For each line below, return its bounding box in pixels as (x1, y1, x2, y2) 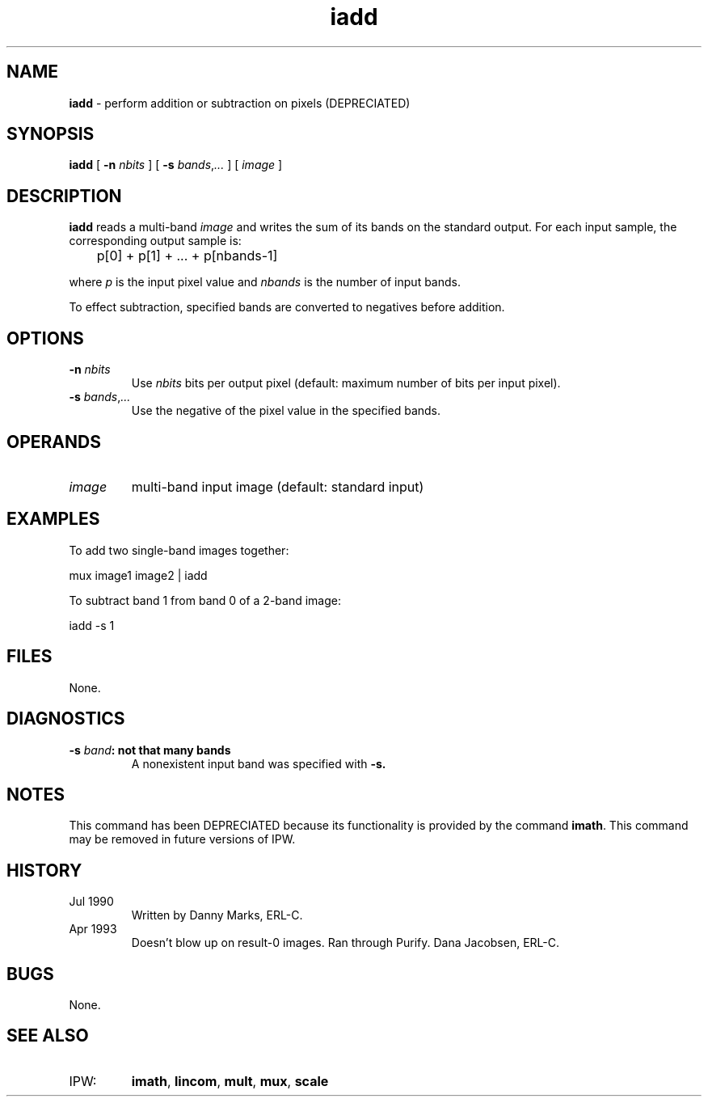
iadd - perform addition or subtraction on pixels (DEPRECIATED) (69, 95, 411, 110)
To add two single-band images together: (69, 543, 289, 557)
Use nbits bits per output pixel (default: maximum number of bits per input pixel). (131, 376, 561, 391)
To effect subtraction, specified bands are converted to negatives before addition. (69, 300, 505, 315)
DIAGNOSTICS (6, 708, 125, 729)
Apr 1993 (69, 922, 117, 936)
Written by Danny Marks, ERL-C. (131, 908, 303, 923)
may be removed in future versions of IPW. (69, 832, 296, 847)
